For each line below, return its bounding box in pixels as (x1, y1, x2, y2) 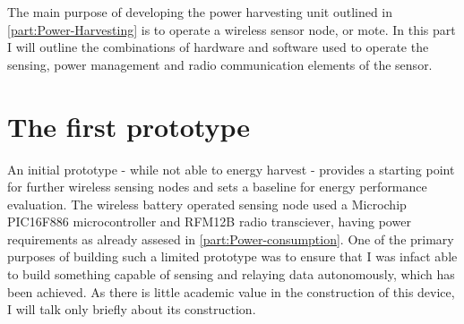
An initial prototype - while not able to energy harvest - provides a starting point (7, 159, 455, 178)
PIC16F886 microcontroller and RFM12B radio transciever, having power (7, 212, 411, 231)
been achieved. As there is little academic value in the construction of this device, (7, 282, 455, 301)
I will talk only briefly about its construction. (7, 300, 256, 319)
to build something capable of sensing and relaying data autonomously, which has (7, 265, 455, 284)
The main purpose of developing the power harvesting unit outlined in (7, 3, 393, 21)
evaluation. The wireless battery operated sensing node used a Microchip (7, 194, 407, 213)
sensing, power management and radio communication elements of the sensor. (7, 55, 433, 73)
